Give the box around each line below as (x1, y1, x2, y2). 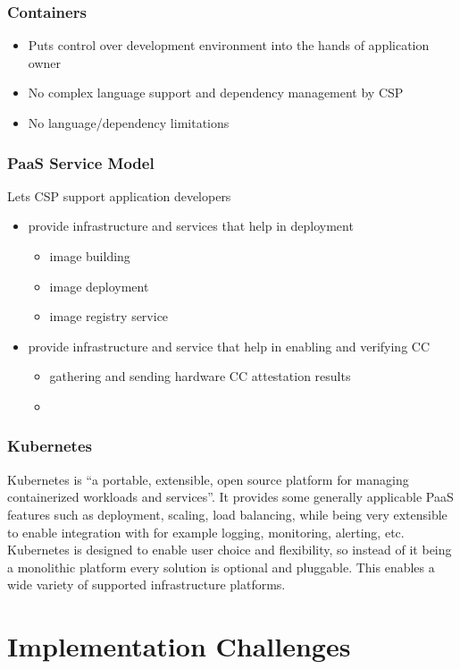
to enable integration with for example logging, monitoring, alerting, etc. (7, 522, 405, 541)
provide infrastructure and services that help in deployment (28, 216, 354, 235)
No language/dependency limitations (28, 114, 230, 131)
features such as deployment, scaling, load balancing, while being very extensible (7, 504, 447, 523)
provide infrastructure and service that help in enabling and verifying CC (28, 336, 431, 355)
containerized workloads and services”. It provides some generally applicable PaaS (7, 487, 454, 506)
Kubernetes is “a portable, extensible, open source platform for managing (7, 470, 409, 488)
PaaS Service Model (7, 151, 155, 174)
